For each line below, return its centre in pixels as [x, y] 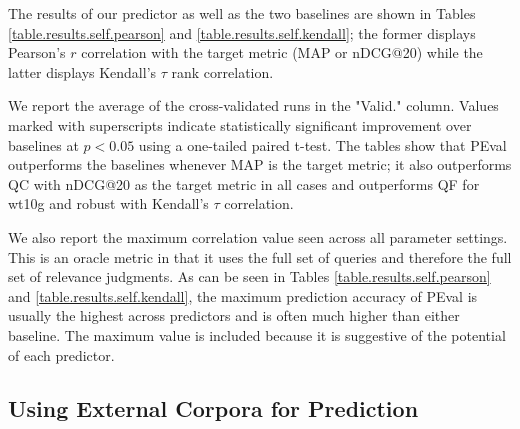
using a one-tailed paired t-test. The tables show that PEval [322, 144]
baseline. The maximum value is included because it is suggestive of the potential [257, 334]
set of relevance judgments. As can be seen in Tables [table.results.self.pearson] [249, 276]
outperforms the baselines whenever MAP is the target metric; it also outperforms [260, 164]
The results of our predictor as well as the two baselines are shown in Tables [242, 13]
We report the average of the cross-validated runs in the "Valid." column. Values [253, 105]
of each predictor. [61, 354]
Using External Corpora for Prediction [213, 408]
